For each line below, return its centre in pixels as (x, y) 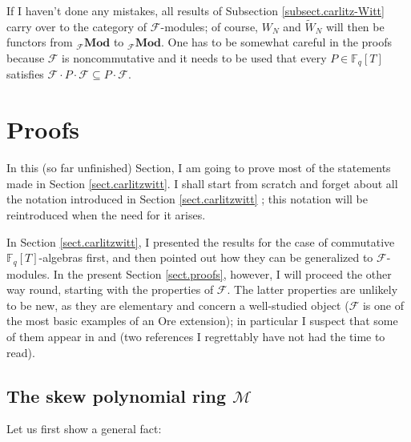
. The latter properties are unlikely (312, 289)
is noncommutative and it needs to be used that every (194, 58)
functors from (40, 42)
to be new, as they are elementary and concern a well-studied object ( (178, 305)
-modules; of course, (209, 26)
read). (21, 352)
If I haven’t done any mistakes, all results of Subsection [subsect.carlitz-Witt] (195, 10)
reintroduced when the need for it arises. (106, 214)
